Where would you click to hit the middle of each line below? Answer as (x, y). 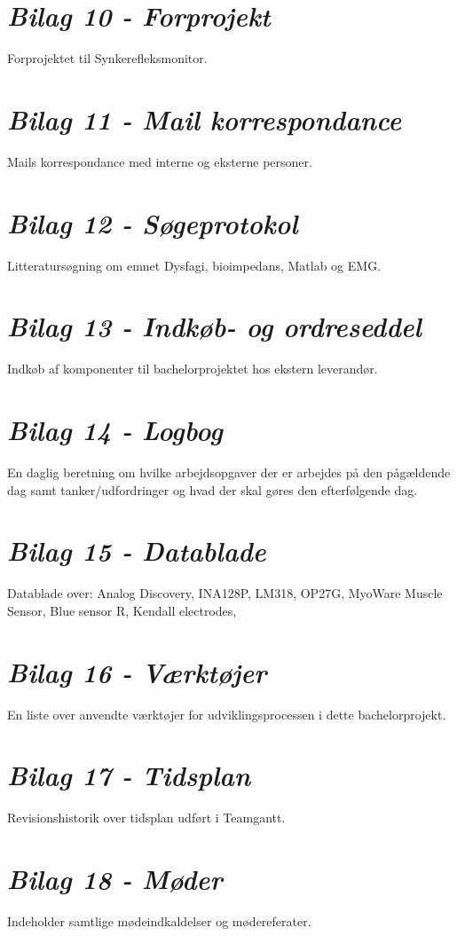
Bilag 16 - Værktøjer (137, 672)
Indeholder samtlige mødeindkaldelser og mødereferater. (159, 921)
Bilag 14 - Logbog (115, 430)
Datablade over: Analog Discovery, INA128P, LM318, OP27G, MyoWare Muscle (225, 593)
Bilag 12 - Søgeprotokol (153, 223)
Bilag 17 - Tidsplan (129, 775)
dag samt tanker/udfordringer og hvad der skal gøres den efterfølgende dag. (213, 489)
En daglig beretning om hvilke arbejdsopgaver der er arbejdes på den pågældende (229, 472)
